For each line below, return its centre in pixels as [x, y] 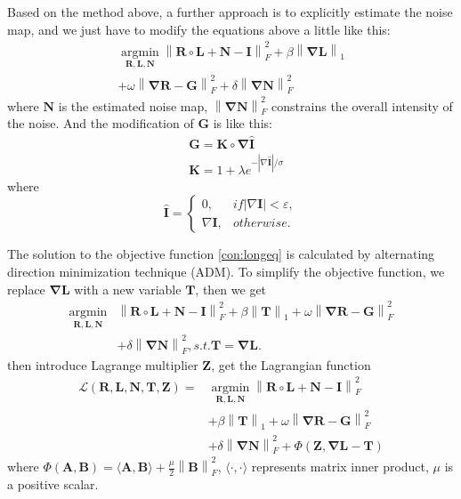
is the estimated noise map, [133, 105]
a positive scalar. [53, 483]
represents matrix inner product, [340, 467]
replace [26, 289]
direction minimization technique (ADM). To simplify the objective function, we [226, 272]
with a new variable [128, 289]
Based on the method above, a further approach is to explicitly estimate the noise [230, 12]
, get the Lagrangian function [291, 364]
